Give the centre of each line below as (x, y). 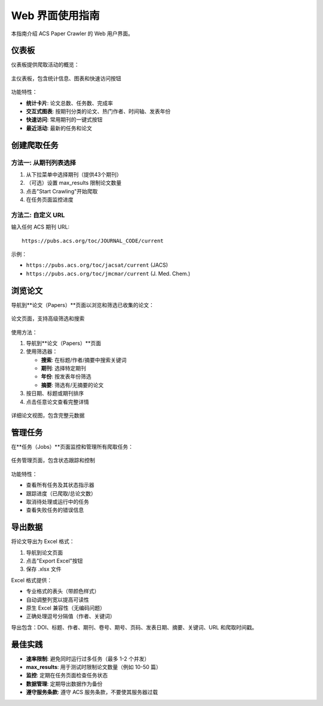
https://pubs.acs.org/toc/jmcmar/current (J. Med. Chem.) (108, 273)
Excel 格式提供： (32, 580)
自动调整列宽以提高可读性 (57, 600)
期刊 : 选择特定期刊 (63, 369)
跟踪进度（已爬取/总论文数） (61, 493)
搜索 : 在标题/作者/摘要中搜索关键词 (84, 360)
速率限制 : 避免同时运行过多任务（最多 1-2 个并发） (88, 659)
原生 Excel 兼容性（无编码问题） (66, 608)
